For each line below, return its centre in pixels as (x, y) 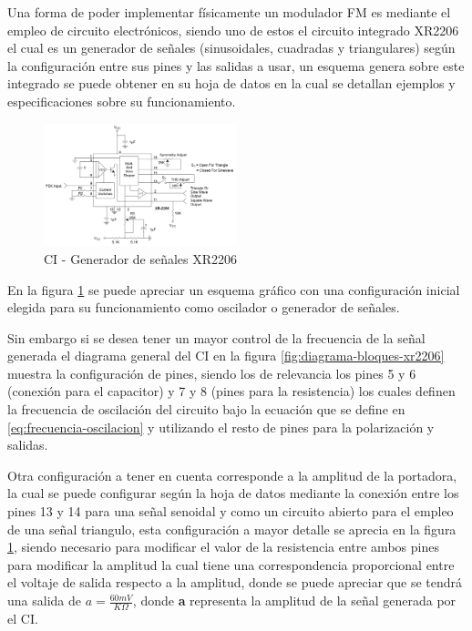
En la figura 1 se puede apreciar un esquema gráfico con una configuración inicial (234, 289)
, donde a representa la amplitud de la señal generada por (294, 600)
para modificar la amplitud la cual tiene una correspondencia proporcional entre (231, 564)
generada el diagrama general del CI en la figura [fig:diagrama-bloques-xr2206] (226, 356)
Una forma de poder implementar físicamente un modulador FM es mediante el (229, 12)
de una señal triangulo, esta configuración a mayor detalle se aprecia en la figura (232, 529)
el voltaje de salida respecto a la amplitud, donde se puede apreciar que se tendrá (235, 582)
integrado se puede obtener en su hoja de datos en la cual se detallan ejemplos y (231, 83)
